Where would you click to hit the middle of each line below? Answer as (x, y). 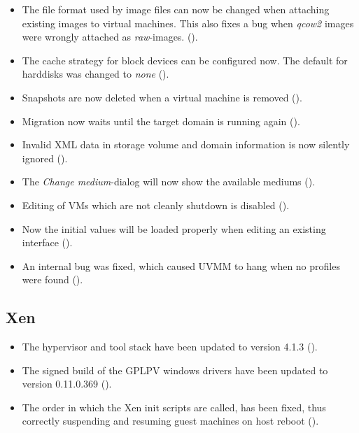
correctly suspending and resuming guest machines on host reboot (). (170, 421)
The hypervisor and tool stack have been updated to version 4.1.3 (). (170, 347)
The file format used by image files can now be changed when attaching (176, 9)
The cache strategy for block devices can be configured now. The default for (185, 60)
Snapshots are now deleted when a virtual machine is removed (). (162, 97)
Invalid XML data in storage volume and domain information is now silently (186, 144)
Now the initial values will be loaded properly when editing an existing (174, 228)
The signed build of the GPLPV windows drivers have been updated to (175, 370)
